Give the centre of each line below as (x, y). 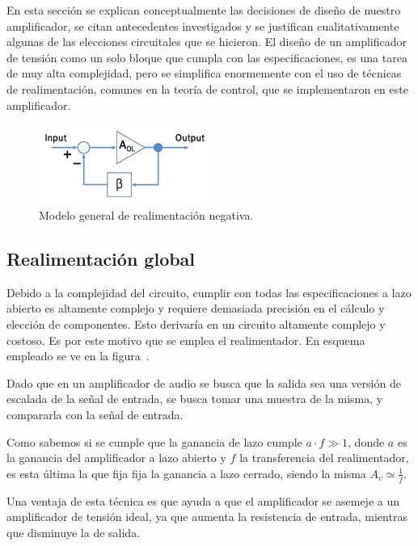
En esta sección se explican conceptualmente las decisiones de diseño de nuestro (204, 10)
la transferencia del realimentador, (324, 458)
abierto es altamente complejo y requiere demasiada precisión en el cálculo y (196, 308)
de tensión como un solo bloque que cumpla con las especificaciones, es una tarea (207, 57)
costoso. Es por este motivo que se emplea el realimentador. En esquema (186, 340)
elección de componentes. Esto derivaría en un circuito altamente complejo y (196, 324)
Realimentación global (101, 259)
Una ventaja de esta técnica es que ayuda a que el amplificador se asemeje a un (203, 500)
